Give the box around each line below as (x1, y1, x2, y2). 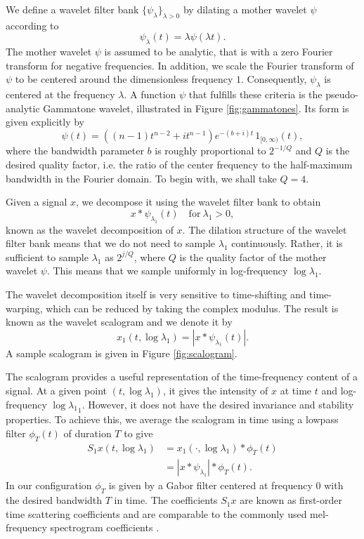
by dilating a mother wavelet (183, 2, 307, 16)
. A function (124, 87, 176, 102)
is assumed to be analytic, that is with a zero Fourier (104, 44, 333, 59)
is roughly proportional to (155, 143, 266, 158)
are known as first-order (240, 493, 342, 507)
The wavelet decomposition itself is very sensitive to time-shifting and (6, 286, 306, 301)
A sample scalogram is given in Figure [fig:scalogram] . (6, 345, 238, 360)
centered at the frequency (6, 87, 115, 102)
